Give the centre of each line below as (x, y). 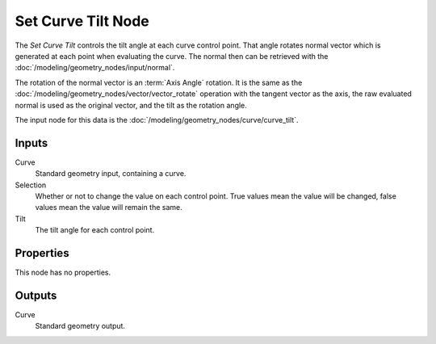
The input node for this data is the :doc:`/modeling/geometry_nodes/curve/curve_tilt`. (157, 120)
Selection (31, 185)
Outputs (36, 295)
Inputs (31, 143)
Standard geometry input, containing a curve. (111, 174)
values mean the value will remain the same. (109, 208)
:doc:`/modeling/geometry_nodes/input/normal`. (95, 68)
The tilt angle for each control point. (95, 230)
